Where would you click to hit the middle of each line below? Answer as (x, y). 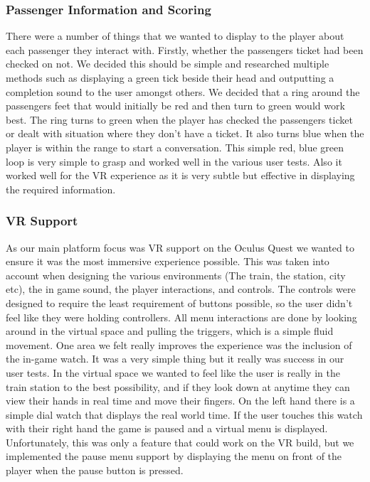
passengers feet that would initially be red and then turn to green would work (175, 106)
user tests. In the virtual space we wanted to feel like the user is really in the (173, 372)
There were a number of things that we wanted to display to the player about (175, 36)
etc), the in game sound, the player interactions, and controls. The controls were (181, 289)
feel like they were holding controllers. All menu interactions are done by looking (181, 317)
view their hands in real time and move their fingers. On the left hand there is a (180, 401)
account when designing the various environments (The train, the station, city (176, 275)
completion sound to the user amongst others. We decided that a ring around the (183, 91)
